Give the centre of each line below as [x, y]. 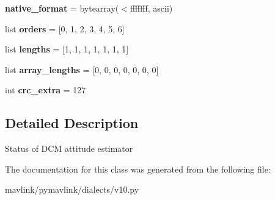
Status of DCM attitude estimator [69, 148]
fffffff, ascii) [151, 8]
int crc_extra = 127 [46, 90]
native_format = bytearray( [62, 8]
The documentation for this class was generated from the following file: [138, 169]
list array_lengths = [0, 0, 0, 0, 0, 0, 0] [82, 69]
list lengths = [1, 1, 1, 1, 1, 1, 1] [67, 49]
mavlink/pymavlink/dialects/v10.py [72, 189]
